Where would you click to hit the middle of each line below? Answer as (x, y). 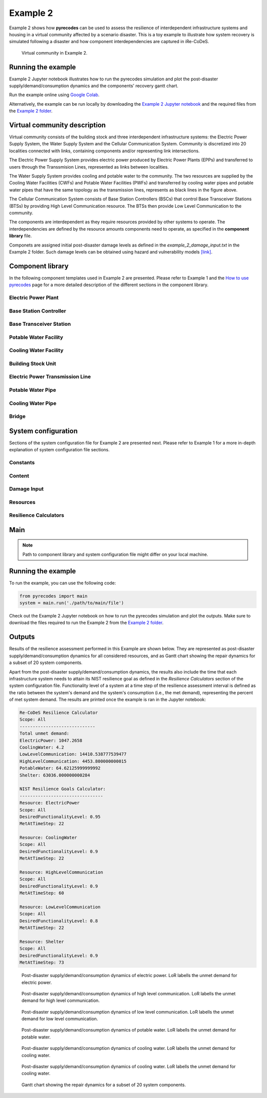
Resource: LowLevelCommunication (60, 907)
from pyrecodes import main (53, 596)
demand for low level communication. (60, 1019)
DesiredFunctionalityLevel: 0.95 (60, 817)
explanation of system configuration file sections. (59, 450)
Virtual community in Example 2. (54, 53)
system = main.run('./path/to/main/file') (72, 603)
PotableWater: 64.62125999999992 (60, 768)
